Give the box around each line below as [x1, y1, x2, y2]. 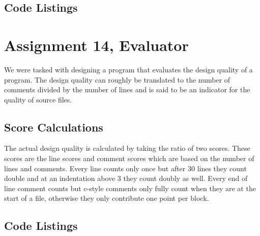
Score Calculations [4, 119, 103, 135]
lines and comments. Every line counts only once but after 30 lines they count [4, 163, 247, 173]
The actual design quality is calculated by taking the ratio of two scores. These [4, 143, 250, 153]
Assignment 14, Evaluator [4, 34, 189, 55]
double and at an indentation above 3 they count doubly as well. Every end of [4, 173, 248, 183]
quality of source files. [4, 94, 72, 104]
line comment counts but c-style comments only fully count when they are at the [4, 182, 256, 193]
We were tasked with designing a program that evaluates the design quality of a [4, 64, 253, 74]
